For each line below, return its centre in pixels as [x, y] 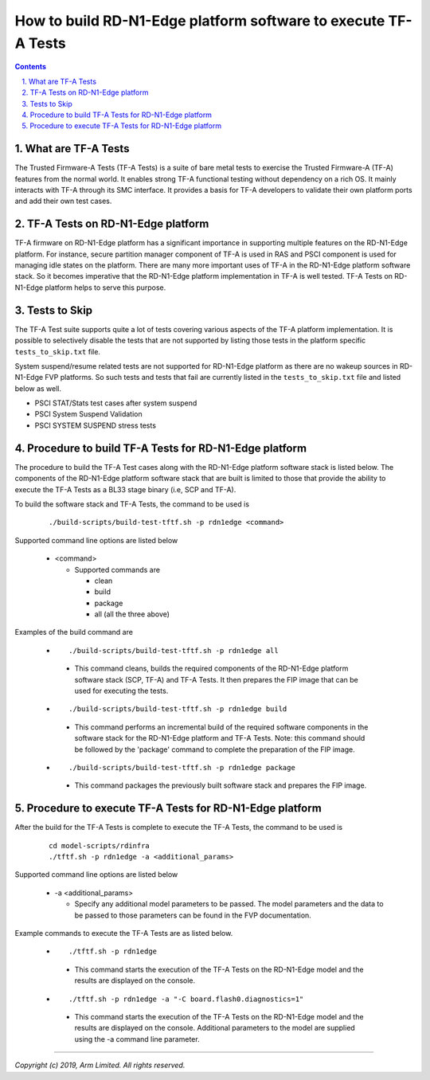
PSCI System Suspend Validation [88, 414]
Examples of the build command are [74, 632]
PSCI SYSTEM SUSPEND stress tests [96, 425]
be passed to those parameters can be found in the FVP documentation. [193, 915]
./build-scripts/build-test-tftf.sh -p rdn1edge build [178, 709]
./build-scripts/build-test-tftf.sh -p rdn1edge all [174, 650]
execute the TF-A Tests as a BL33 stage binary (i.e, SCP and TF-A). [125, 489]
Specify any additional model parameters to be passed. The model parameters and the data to [229, 904]
